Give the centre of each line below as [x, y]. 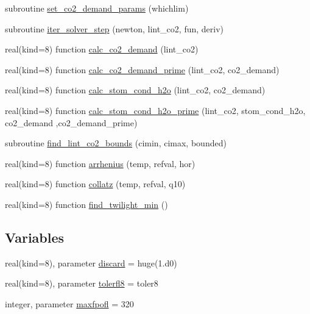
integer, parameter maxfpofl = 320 [69, 303]
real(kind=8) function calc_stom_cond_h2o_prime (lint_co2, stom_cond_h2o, [155, 110]
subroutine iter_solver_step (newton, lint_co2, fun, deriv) [114, 28]
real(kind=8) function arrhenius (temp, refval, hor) [100, 163]
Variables [35, 237]
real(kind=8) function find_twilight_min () [86, 204]
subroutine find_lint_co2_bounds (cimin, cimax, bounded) [116, 143]
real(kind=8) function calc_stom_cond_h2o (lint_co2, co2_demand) [135, 90]
